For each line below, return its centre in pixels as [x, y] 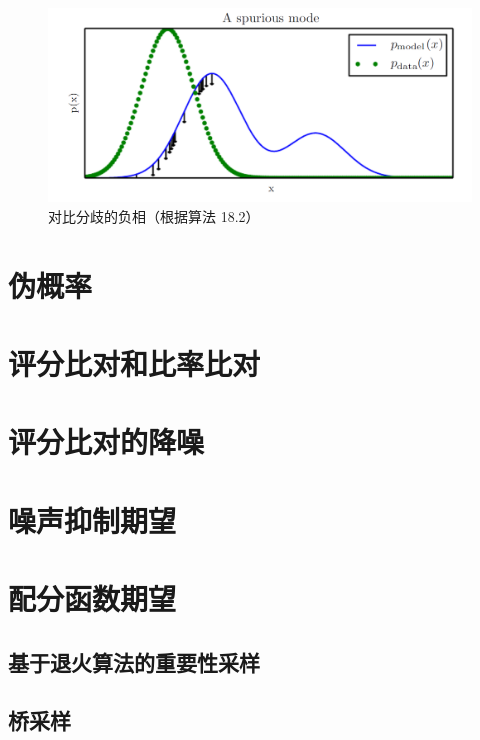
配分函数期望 [92, 598]
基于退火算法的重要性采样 [134, 661]
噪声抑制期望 [92, 519]
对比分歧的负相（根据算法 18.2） [154, 215]
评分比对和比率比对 [134, 362]
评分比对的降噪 [106, 441]
